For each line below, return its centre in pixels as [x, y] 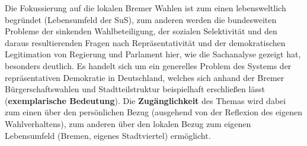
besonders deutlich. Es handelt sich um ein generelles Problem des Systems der [148, 65]
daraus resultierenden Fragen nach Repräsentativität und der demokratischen [145, 42]
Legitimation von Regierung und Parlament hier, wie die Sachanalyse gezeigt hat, [153, 54]
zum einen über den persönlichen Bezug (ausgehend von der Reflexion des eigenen [153, 112]
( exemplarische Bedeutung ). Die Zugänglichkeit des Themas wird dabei [145, 100]
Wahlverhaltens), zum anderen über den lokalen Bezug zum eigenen [128, 123]
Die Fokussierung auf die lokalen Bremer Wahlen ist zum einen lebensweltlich [145, 8]
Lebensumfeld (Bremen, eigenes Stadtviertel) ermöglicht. [108, 135]
